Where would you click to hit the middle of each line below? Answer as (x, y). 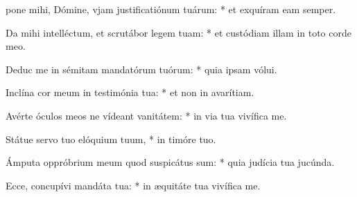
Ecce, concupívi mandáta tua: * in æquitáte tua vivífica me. (133, 185)
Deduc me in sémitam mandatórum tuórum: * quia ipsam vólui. (141, 69)
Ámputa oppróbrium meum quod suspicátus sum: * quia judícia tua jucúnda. (170, 162)
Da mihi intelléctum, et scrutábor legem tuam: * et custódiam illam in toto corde (178, 32)
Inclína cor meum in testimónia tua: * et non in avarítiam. (130, 92)
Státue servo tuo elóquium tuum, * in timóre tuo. (111, 139)
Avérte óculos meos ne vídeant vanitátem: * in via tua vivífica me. (146, 115)
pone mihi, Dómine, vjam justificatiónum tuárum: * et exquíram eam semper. (171, 9)
